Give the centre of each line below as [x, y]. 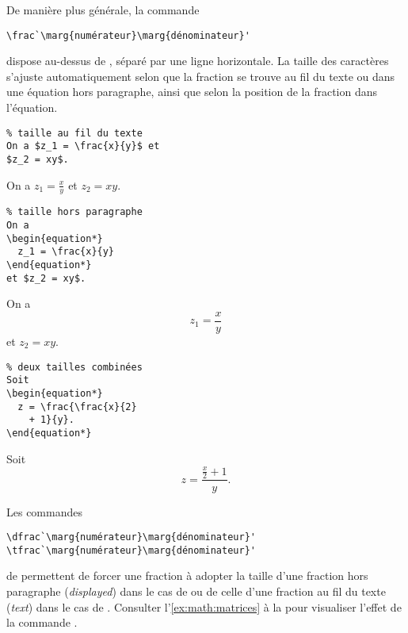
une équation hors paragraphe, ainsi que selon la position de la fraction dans [192, 92]
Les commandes [44, 511]
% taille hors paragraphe [74, 212]
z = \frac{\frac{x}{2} [77, 407]
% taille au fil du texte [74, 133]
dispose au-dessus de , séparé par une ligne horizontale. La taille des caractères [198, 61]
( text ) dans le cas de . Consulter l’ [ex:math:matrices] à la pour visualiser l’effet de [204, 606]
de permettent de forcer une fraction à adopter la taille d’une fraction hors [187, 575]
